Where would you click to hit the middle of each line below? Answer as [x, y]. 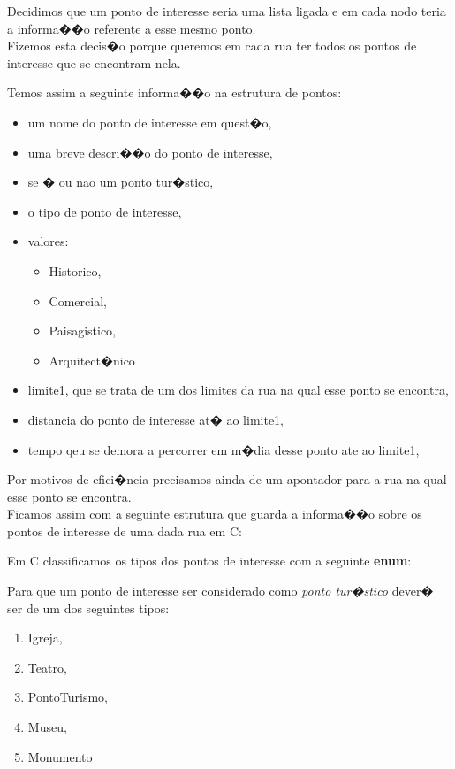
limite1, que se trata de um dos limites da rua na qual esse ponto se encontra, [238, 390]
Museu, [47, 727]
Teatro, [47, 667]
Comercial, [78, 300]
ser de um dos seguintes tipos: [88, 608]
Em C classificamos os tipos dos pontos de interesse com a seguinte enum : [209, 561]
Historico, [75, 270]
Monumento [60, 756]
